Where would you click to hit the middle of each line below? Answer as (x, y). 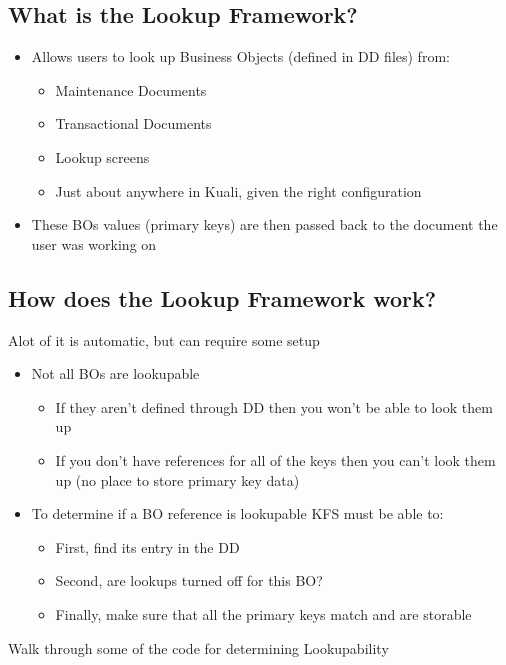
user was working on (94, 243)
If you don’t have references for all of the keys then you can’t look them (275, 459)
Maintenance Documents (131, 89)
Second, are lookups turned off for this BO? (189, 580)
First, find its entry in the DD (147, 546)
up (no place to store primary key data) (177, 479)
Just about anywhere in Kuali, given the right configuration (238, 190)
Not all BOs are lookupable (115, 373)
